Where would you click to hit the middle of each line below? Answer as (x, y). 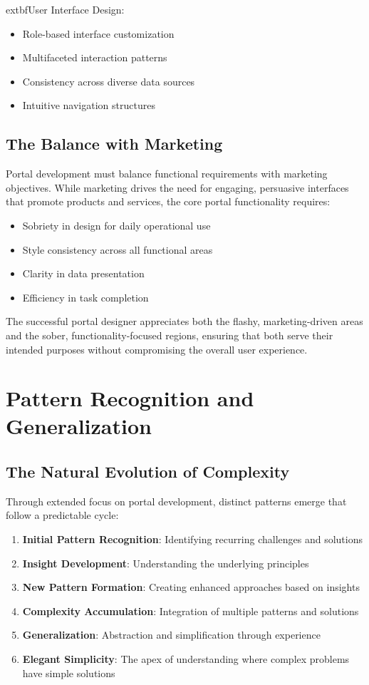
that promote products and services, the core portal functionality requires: (168, 201)
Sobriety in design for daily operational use (116, 225)
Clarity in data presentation (83, 273)
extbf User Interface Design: (65, 9)
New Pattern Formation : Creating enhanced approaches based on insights (191, 587)
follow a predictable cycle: (62, 515)
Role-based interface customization (98, 33)
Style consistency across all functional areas (118, 249)
